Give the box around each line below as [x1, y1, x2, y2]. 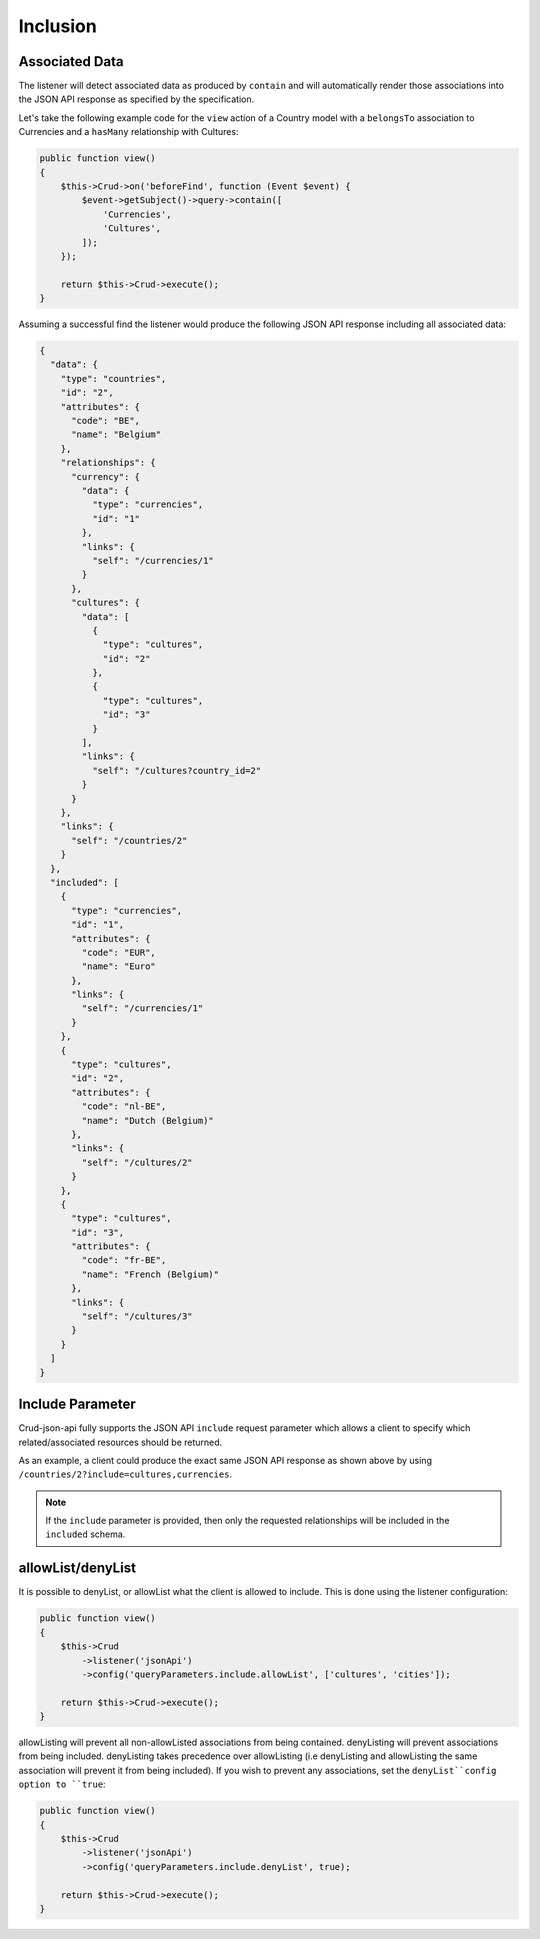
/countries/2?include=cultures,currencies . [18, 1468, 233, 1480]
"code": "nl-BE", [81, 1101, 167, 1112]
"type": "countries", [60, 373, 167, 384]
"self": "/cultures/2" [81, 1156, 194, 1168]
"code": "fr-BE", [81, 1255, 167, 1266]
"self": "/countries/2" [71, 835, 188, 846]
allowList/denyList [18, 1560, 137, 1577]
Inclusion [18, 15, 97, 37]
